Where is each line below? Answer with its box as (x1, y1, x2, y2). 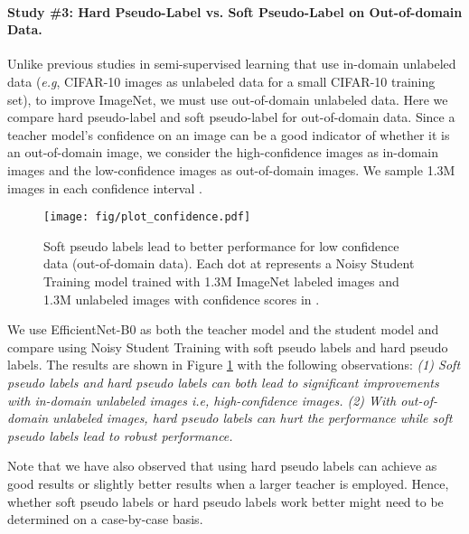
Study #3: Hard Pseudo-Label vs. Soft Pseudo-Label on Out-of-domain (7, 2, 463, 21)
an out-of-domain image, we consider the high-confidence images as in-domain (7, 143, 439, 162)
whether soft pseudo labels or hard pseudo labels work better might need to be (7, 492, 444, 511)
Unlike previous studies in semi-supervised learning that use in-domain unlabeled (7, 54, 456, 73)
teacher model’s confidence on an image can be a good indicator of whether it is (7, 125, 450, 144)
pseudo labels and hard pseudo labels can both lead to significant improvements (7, 372, 439, 391)
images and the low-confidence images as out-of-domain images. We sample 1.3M (7, 160, 455, 179)
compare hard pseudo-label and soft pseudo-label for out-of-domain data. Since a (7, 108, 455, 126)
